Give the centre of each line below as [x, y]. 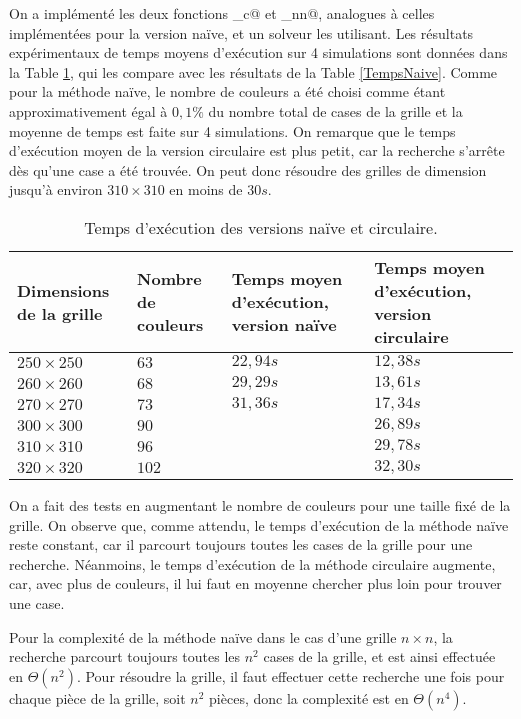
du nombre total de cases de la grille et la [335, 110]
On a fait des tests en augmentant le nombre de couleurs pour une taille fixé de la [260, 504]
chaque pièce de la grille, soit [97, 697]
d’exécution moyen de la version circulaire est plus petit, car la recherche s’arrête [257, 150]
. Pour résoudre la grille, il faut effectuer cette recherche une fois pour [290, 675]
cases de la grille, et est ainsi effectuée [379, 656]
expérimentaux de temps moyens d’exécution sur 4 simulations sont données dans [258, 52]
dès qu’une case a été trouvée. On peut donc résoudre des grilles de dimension [248, 169]
